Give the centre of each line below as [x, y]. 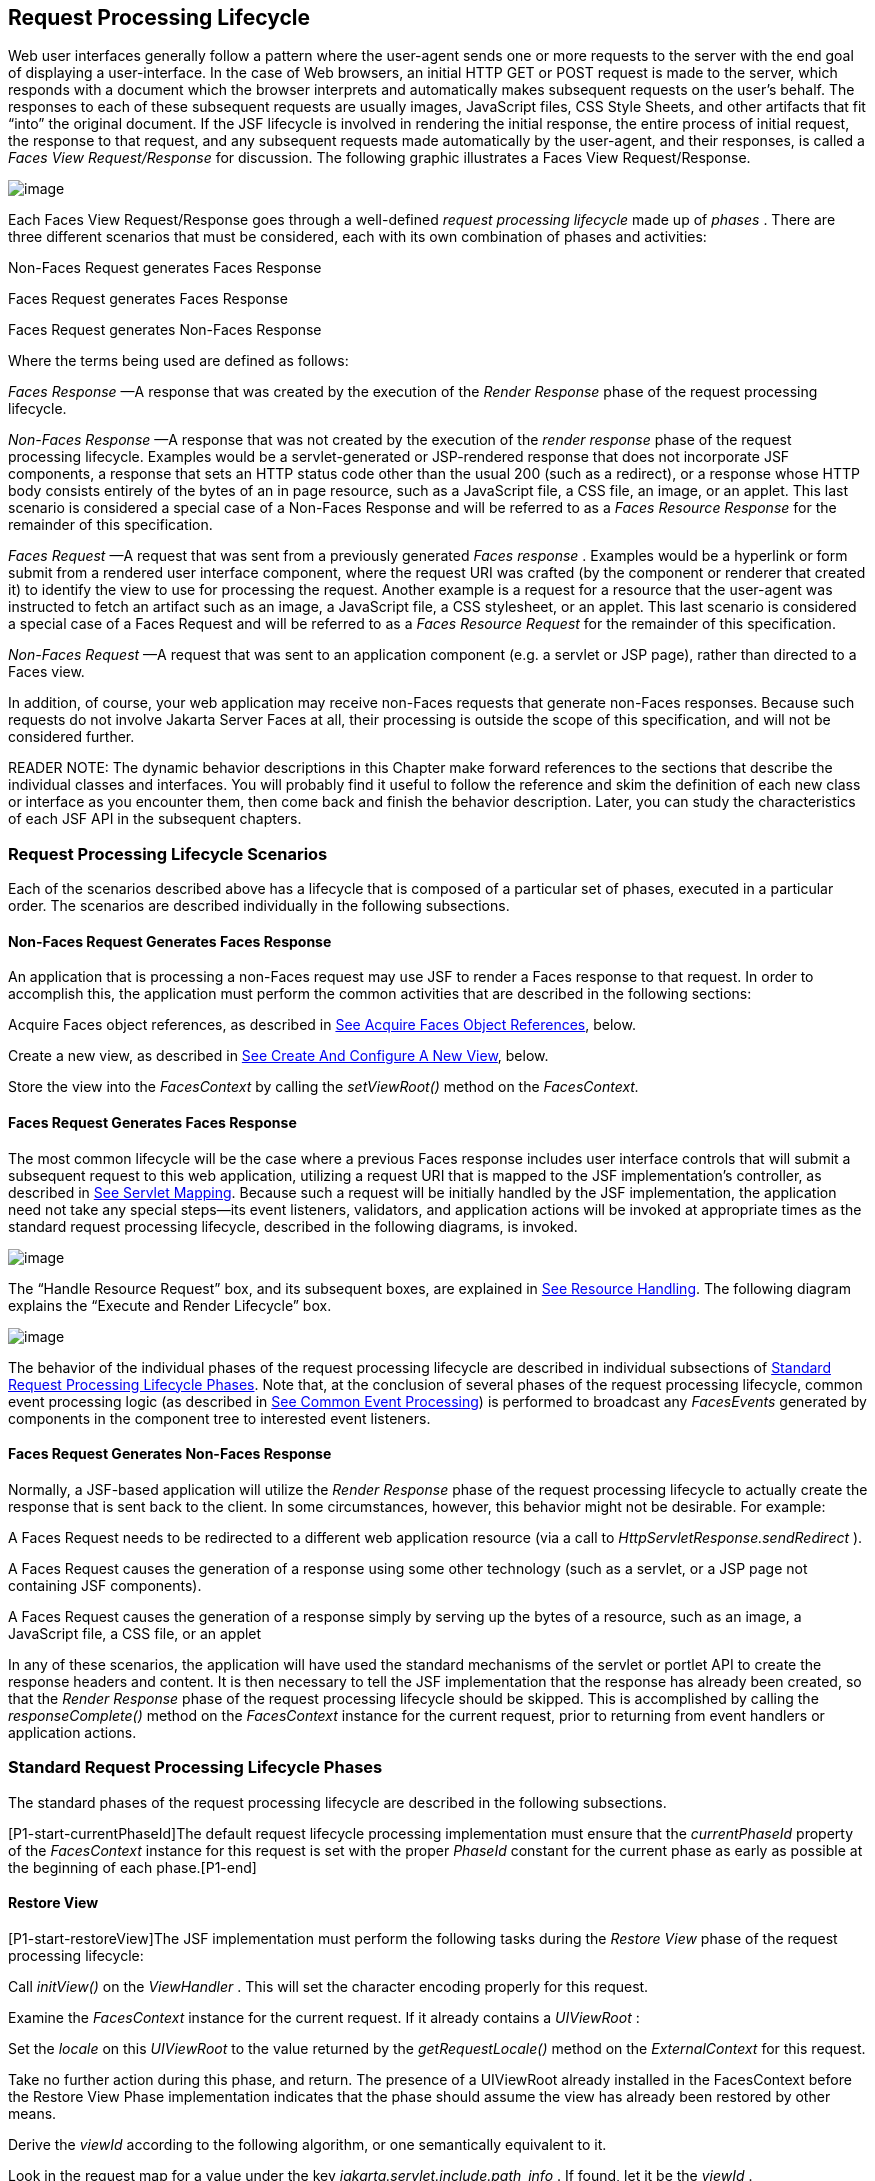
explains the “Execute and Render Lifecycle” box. [170, 1305]
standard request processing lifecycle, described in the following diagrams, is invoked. [293, 1226]
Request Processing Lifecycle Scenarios [168, 853]
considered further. [71, 737]
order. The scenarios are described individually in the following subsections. [259, 906]
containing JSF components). [105, 1585]
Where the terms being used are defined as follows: [178, 361]
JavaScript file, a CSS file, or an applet [135, 1633]
